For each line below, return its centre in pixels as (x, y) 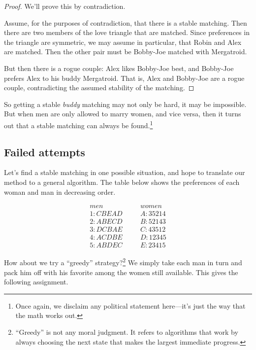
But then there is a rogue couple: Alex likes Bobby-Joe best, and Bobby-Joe (119, 68)
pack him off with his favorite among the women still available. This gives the (121, 272)
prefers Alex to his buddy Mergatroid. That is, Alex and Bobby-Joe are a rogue (124, 78)
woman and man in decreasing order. (60, 192)
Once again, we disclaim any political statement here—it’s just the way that (130, 305)
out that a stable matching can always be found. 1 (79, 124)
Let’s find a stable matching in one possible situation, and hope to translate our (125, 172)
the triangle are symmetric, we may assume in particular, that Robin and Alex (123, 42)
